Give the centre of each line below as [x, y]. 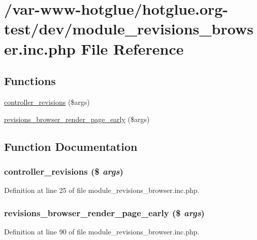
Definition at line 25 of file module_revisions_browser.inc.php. [102, 190]
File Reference [132, 48]
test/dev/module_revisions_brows [129, 29]
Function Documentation [71, 146]
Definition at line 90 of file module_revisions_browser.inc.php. [102, 231]
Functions [30, 81]
